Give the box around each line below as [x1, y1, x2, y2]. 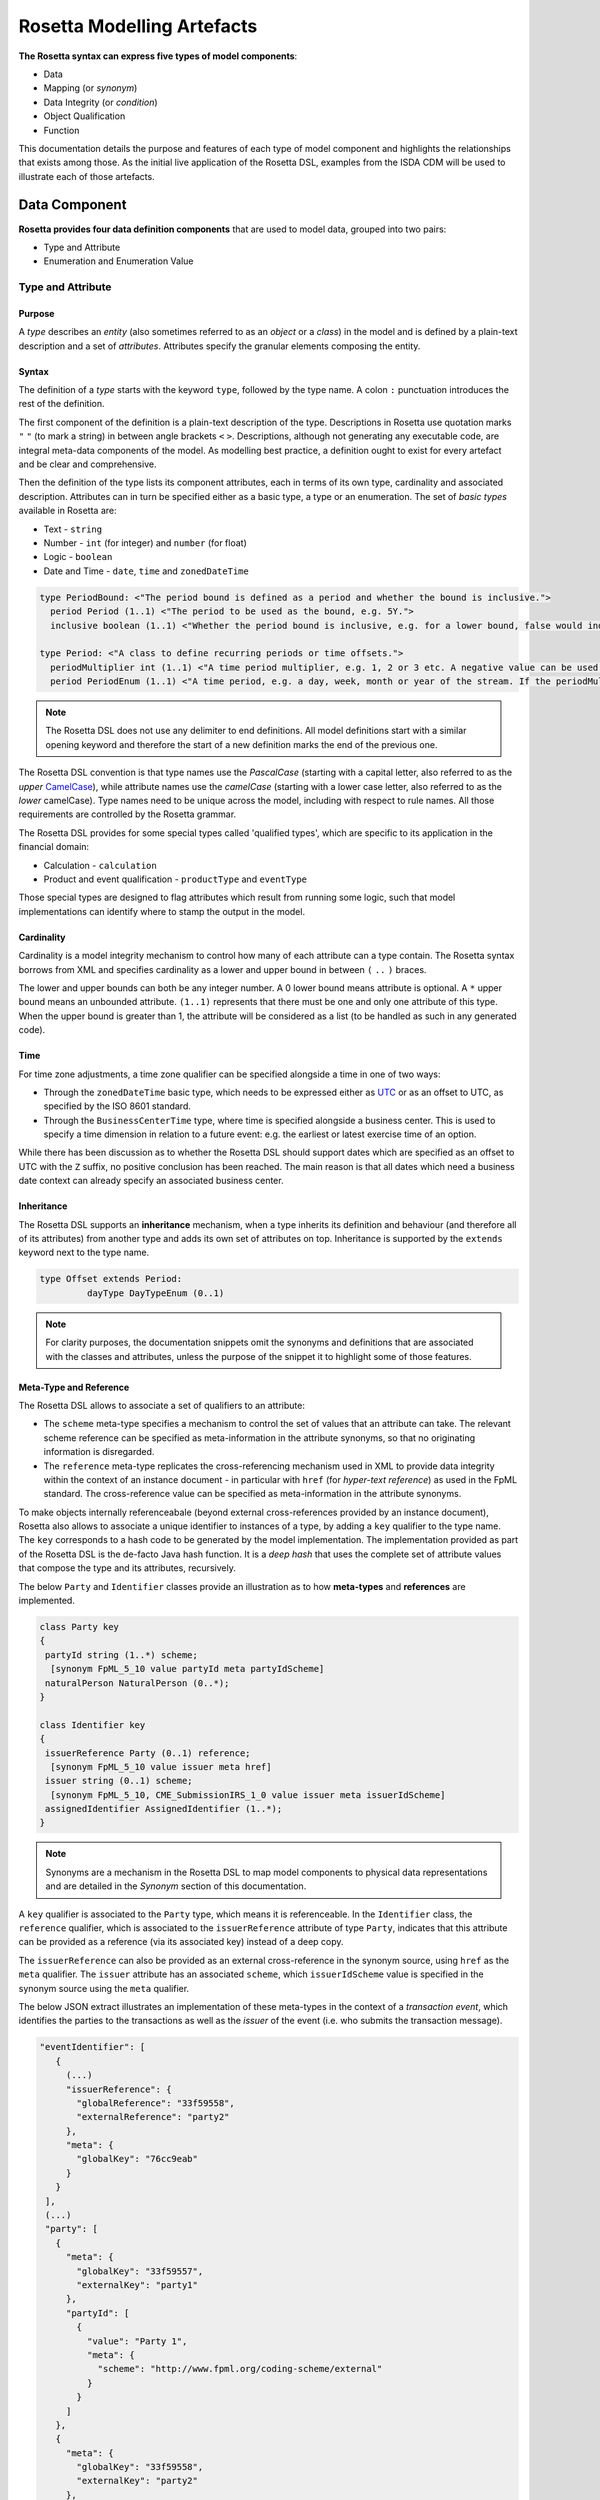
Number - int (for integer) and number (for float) [43, 537, 247, 549]
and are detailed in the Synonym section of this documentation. [45, 1880, 307, 1892]
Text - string [43, 523, 103, 535]
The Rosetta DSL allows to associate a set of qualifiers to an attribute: [18, 1399, 305, 1411]
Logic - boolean [43, 551, 113, 563]
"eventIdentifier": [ [39, 2041, 146, 2053]
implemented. [18, 1595, 75, 1607]
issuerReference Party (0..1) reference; [45, 1747, 251, 1759]
